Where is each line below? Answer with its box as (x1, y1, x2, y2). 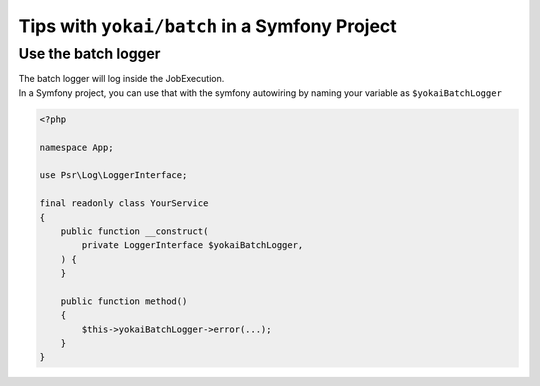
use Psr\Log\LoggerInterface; (39, 170, 188, 181)
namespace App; (39, 141, 114, 153)
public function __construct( (60, 225, 209, 237)
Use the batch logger (18, 45, 161, 63)
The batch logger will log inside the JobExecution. (18, 73, 225, 85)
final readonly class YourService (39, 198, 209, 209)
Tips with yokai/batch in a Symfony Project (18, 15, 397, 37)
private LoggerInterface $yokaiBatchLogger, (81, 240, 304, 251)
